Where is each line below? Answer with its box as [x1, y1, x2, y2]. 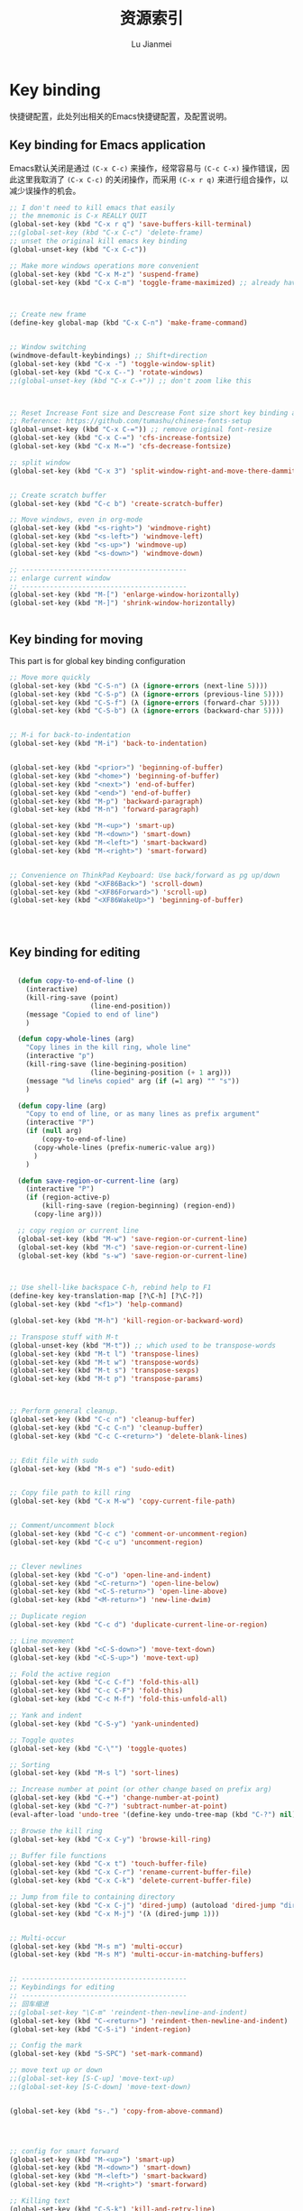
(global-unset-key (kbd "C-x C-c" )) [9, 244, 147, 253]
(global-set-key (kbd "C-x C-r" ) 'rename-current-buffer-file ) [9, 1868, 252, 1877]
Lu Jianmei [131, 38, 172, 50]
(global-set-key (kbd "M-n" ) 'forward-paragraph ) [9, 805, 200, 815]
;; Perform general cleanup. [9, 1406, 119, 1416]
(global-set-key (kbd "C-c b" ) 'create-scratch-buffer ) [9, 499, 224, 508]
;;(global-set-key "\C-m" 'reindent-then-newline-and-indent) [9, 2008, 248, 2017]
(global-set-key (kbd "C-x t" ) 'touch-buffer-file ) [9, 1859, 207, 1868]
